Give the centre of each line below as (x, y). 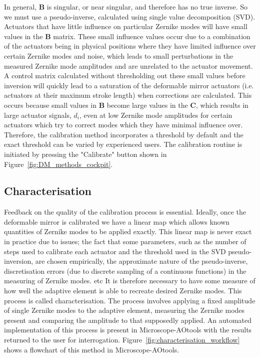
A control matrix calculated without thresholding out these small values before (125, 75)
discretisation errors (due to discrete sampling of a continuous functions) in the (125, 271)
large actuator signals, (38, 115)
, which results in (222, 105)
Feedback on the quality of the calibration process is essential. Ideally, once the (125, 212)
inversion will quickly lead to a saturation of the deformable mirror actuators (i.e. (129, 85)
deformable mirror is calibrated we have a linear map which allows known (117, 221)
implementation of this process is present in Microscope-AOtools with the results (128, 330)
